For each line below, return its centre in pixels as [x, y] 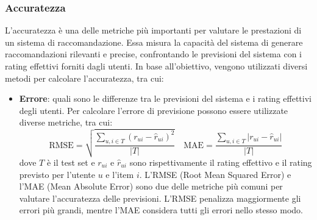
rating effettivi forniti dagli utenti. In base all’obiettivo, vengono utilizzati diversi [156, 66]
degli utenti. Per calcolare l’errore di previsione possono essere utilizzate [154, 110]
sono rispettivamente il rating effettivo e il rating [221, 162]
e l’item [120, 174]
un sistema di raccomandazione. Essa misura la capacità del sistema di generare [154, 42]
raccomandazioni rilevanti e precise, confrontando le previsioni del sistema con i [153, 54]
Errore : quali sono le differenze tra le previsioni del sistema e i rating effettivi [165, 98]
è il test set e [71, 162]
